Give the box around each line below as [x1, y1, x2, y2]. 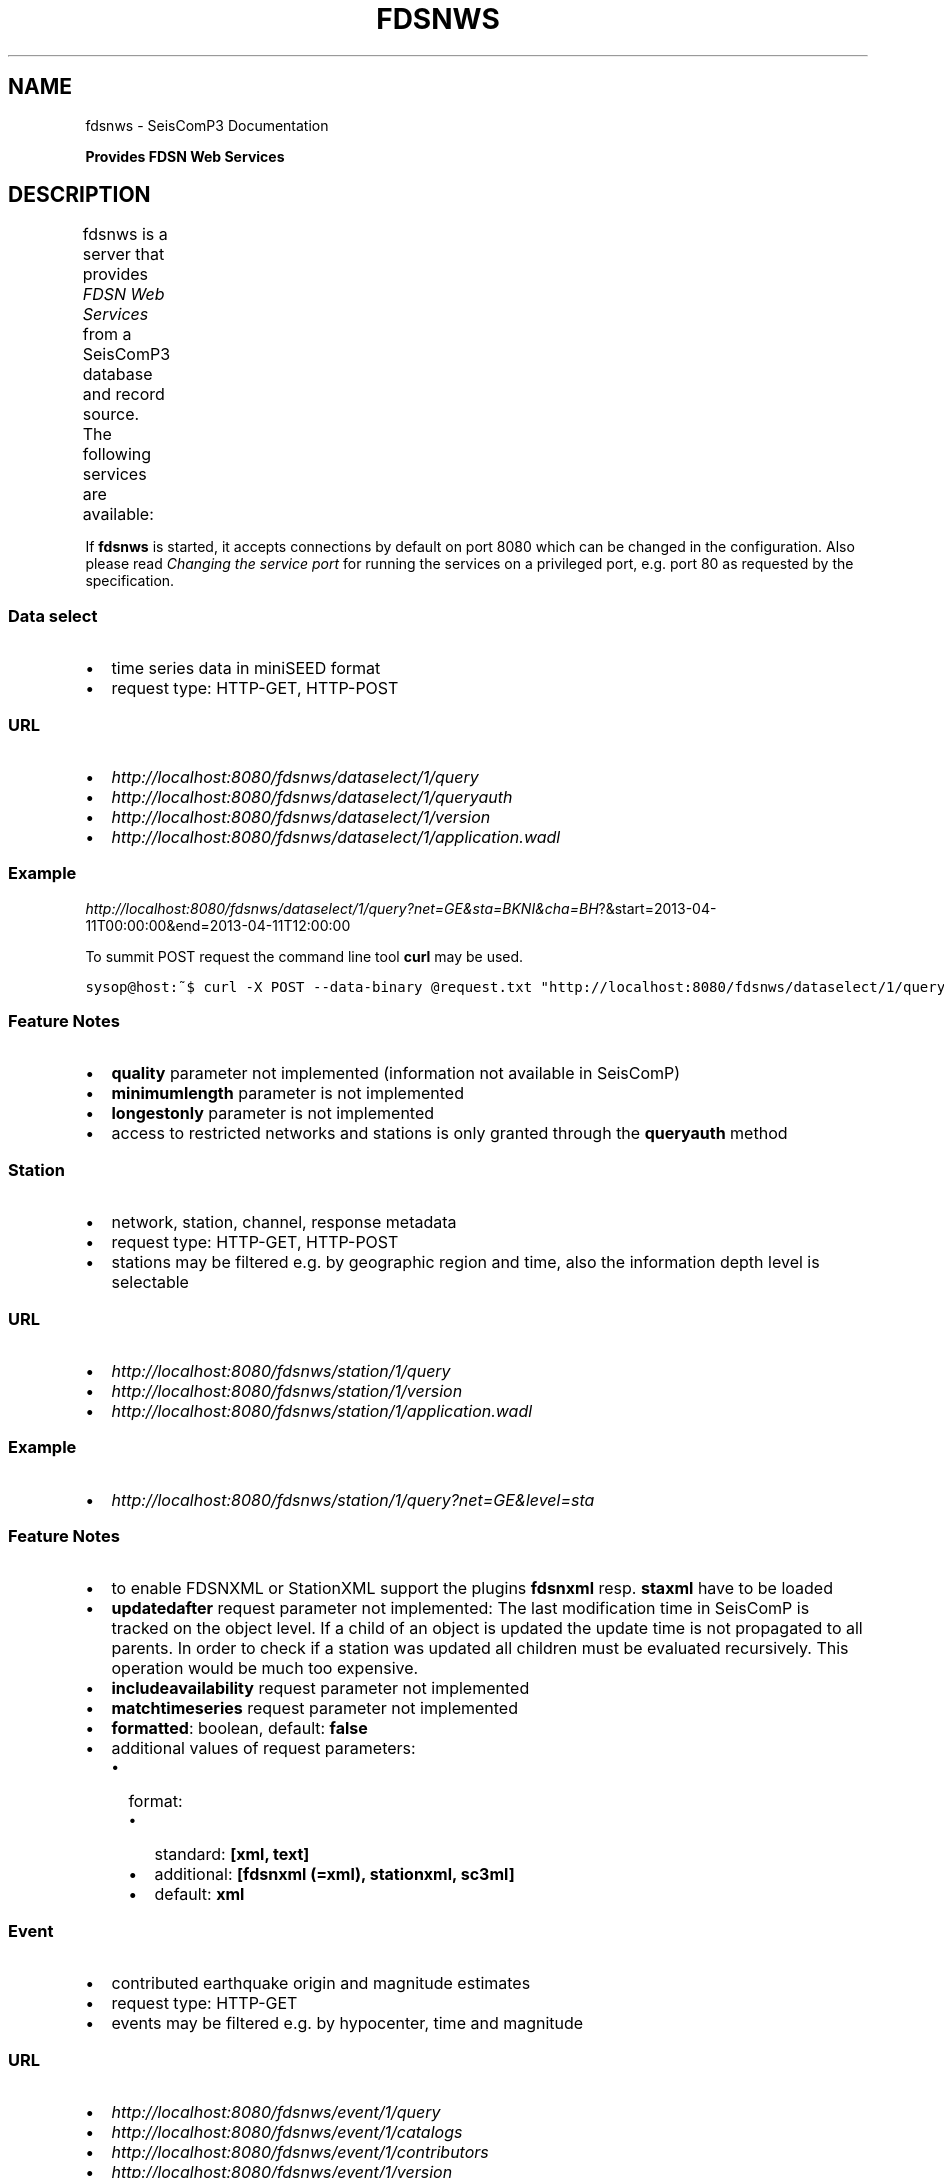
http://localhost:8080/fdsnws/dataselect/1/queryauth [111, 786, 513, 807]
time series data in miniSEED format [111, 658, 381, 679]
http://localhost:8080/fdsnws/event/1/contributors [111, 2141, 489, 2162]
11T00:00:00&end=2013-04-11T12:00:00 [85, 916, 351, 934]
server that [82, 244, 165, 265]
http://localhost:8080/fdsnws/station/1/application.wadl [111, 1400, 533, 1421]
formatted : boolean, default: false [111, 1718, 368, 1739]
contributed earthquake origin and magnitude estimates [111, 1973, 531, 1994]
